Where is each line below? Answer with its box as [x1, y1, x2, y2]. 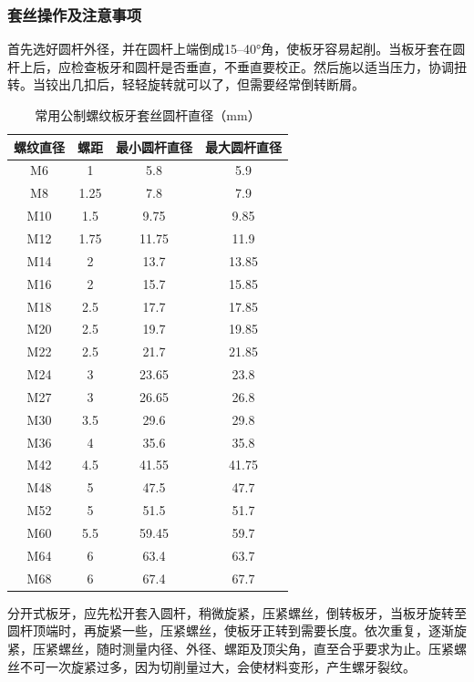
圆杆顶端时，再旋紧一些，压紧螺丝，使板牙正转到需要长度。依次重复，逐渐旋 [7, 621, 467, 640]
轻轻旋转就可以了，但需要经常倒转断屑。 [121, 75, 365, 94]
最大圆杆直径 [205, 137, 282, 156]
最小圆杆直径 [116, 137, 192, 156]
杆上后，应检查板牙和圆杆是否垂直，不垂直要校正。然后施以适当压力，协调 [7, 57, 454, 76]
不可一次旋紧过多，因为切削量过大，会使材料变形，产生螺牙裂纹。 [19, 656, 416, 676]
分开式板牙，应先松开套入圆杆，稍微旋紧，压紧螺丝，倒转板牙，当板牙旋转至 [7, 603, 467, 622]
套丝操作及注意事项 [7, 3, 142, 26]
